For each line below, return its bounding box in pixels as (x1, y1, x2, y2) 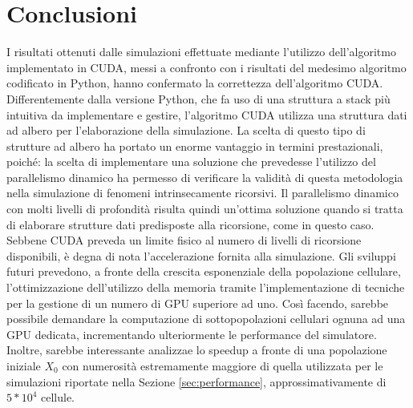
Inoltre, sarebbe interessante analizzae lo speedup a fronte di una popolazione (6, 341, 387, 358)
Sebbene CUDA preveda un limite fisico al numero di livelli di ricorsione (6, 232, 362, 248)
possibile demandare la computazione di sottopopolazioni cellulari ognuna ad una (6, 310, 406, 327)
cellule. (41, 389, 75, 406)
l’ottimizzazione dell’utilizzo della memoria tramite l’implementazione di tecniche (6, 279, 405, 296)
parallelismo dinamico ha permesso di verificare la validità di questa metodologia (6, 168, 403, 185)
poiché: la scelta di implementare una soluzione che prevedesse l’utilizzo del (6, 153, 376, 170)
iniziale (6, 358, 41, 374)
